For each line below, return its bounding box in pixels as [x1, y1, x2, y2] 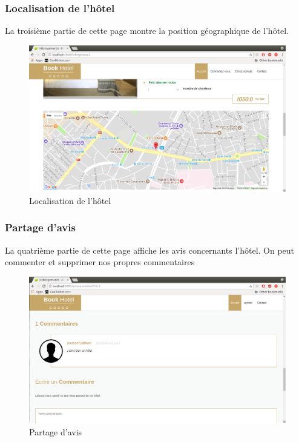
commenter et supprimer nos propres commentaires [5, 256, 195, 268]
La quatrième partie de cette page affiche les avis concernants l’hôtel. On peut [5, 243, 295, 256]
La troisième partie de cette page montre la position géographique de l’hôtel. [5, 24, 289, 37]
